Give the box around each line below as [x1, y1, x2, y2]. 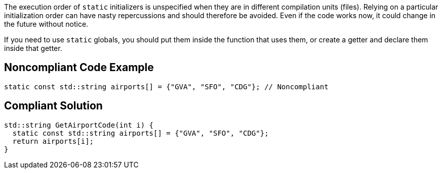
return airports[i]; [12, 137, 94, 145]
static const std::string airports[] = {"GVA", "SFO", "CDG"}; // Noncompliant [4, 82, 329, 91]
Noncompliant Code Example [4, 61, 154, 74]
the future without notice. [4, 20, 89, 28]
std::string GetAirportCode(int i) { [4, 121, 154, 129]
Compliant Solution [4, 99, 103, 112]
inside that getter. [4, 44, 62, 52]
